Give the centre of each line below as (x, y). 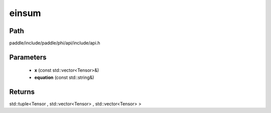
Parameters (28, 57)
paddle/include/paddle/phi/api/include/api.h (55, 43)
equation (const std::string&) (64, 77)
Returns (22, 92)
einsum (25, 13)
